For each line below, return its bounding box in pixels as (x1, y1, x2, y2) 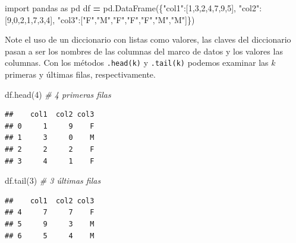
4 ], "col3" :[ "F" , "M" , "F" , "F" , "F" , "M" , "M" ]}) (46, 13, 195, 25)
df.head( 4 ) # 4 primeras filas (5, 88, 111, 100)
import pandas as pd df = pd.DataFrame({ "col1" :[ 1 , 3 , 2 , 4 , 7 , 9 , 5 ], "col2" (5, 2, 260, 14)
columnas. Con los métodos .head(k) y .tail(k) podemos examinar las (5, 56, 269, 69)
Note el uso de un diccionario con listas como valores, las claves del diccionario (5, 33, 291, 46)
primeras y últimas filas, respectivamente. (5, 68, 156, 81)
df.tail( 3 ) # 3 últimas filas (5, 174, 101, 187)
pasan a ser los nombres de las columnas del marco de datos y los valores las (5, 44, 283, 57)
